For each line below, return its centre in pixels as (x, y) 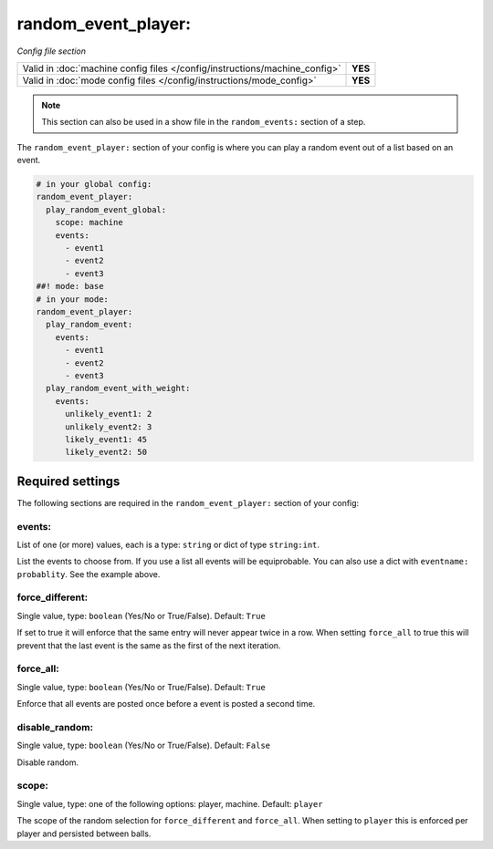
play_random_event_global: (106, 209)
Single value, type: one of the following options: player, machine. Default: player (170, 803)
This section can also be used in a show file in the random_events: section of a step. (204, 122)
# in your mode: (73, 299)
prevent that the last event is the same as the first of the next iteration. (149, 645)
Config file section (52, 51)
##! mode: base (70, 286)
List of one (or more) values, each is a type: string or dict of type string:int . (168, 544)
